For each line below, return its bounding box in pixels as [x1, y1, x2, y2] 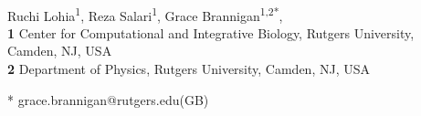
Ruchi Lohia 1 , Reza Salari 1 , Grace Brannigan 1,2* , [7, 3, 283, 25]
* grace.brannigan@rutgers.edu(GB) [7, 90, 209, 109]
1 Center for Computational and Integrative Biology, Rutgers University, [7, 23, 415, 42]
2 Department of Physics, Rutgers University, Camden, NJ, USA [7, 59, 370, 79]
